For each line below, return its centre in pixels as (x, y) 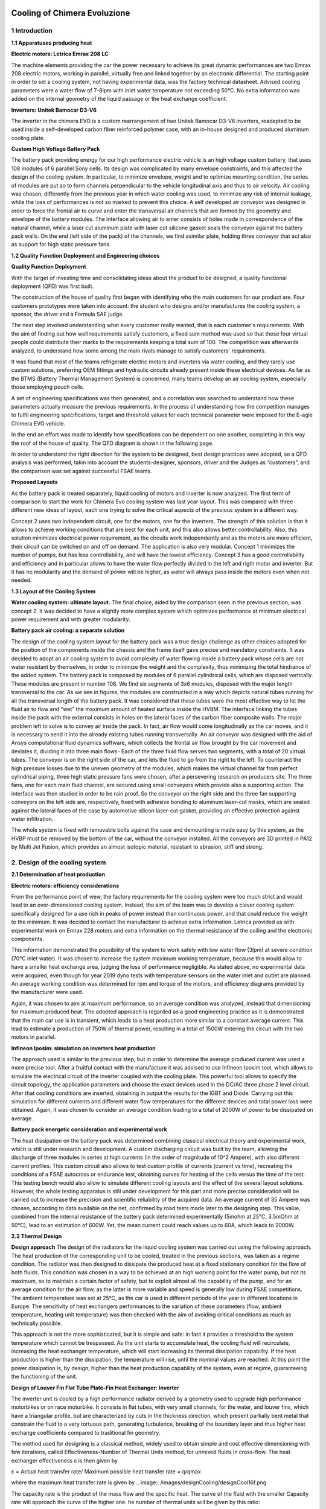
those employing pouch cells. (48, 387)
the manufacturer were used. (47, 992)
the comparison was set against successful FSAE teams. (81, 471)
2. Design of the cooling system (59, 862)
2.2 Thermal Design (37, 1236)
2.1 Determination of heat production (58, 875)
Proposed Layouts (34, 482)
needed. (21, 580)
